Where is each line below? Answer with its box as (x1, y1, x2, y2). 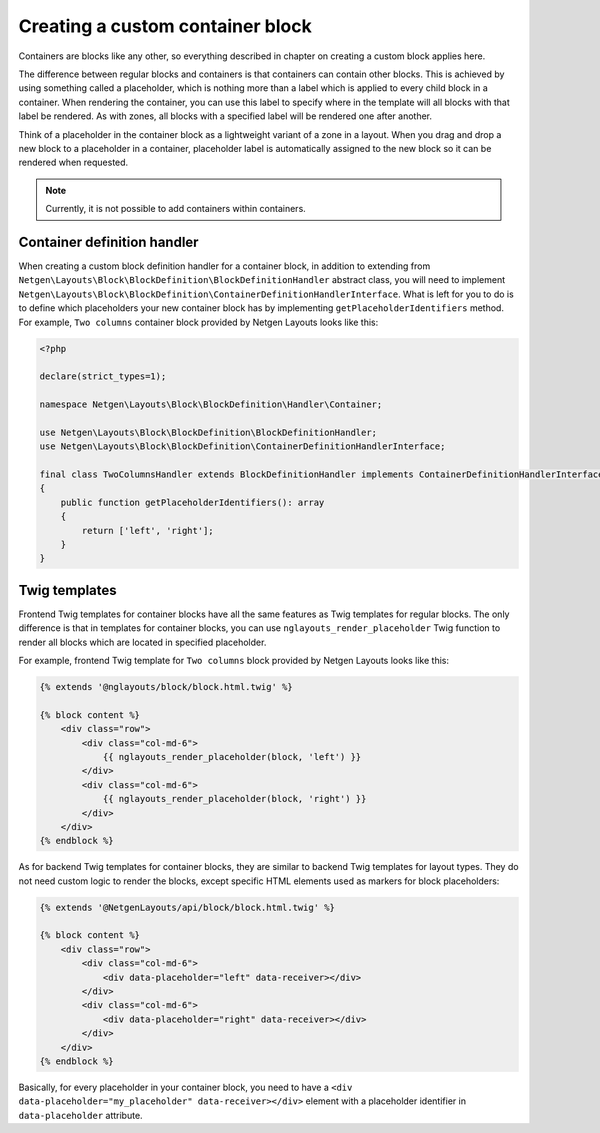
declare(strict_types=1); (39, 371, 167, 382)
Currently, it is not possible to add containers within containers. (45, 203, 307, 215)
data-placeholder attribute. (18, 1109, 144, 1121)
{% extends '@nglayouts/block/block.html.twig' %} (39, 681, 294, 693)
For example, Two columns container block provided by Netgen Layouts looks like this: (18, 316, 379, 328)
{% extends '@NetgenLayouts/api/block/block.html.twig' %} (39, 901, 335, 913)
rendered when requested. (18, 156, 129, 169)
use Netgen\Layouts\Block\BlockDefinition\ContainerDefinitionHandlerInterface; (39, 441, 446, 452)
